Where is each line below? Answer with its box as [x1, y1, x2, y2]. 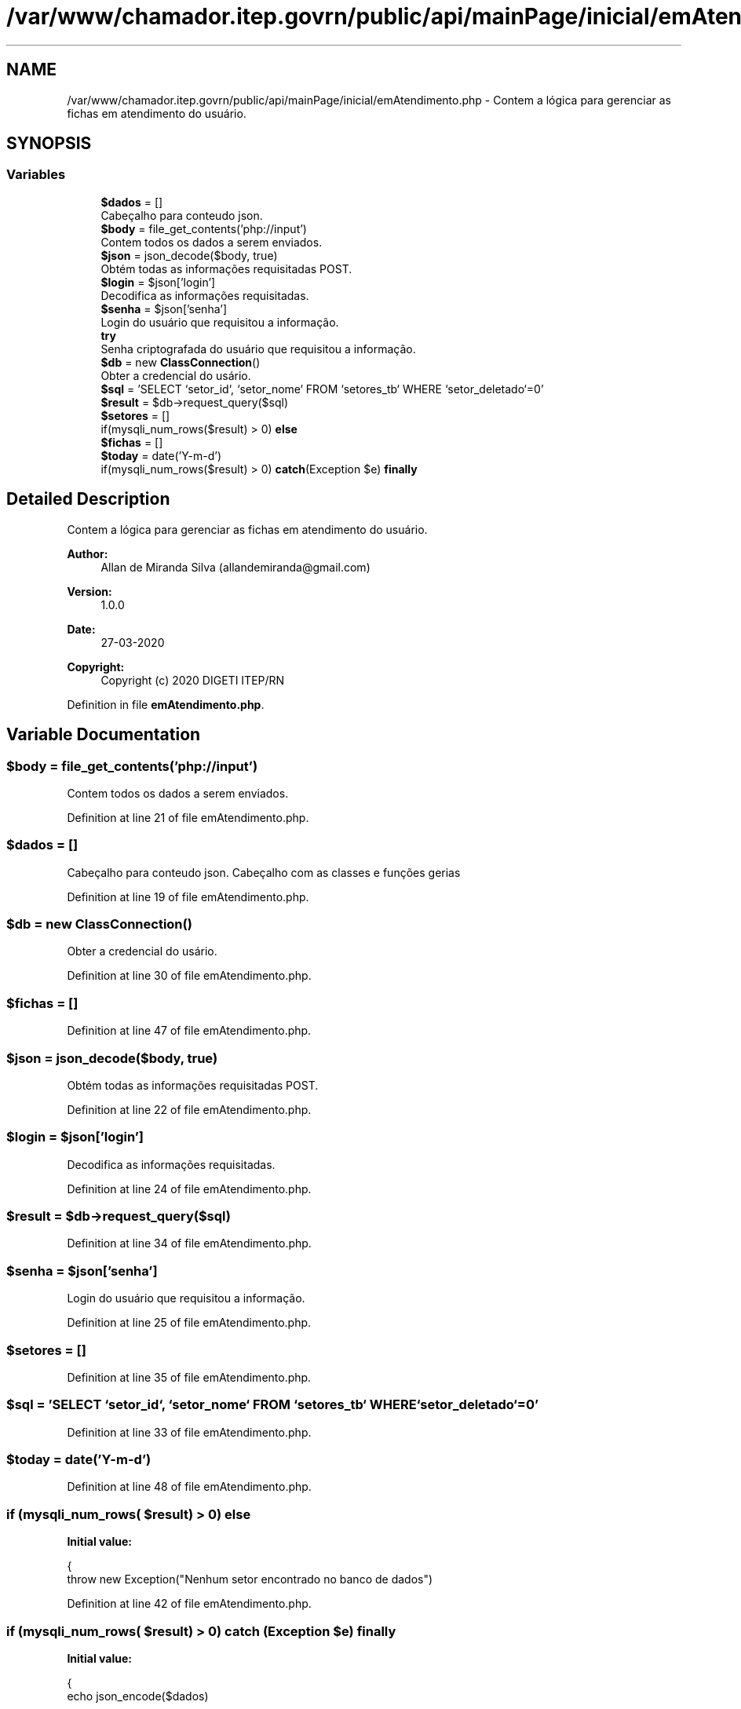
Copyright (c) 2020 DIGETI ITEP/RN [100, 673, 285, 687]
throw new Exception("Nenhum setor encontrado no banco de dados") [67, 1572, 433, 1587]
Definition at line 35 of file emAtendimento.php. [67, 1370, 312, 1384]
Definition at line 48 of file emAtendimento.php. [67, 1480, 312, 1494]
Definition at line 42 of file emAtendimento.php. [67, 1597, 312, 1611]
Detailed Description [6, 489, 170, 509]
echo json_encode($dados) [67, 1689, 209, 1703]
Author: [67, 546, 108, 561]
